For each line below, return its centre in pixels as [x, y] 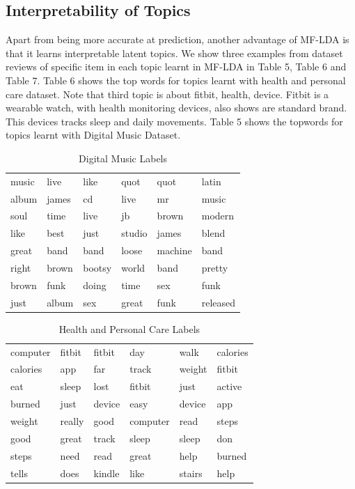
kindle [106, 473]
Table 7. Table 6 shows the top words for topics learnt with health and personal [176, 80]
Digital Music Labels [123, 158]
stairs [191, 473]
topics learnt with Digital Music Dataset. [93, 135]
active [229, 386]
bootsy [97, 268]
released [219, 302]
